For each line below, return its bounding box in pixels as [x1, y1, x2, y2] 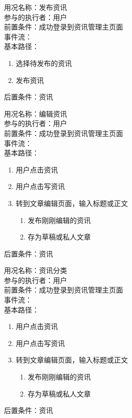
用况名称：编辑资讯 [4, 108, 67, 118]
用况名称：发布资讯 [4, 2, 67, 12]
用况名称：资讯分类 [4, 265, 67, 275]
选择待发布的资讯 [15, 57, 72, 68]
